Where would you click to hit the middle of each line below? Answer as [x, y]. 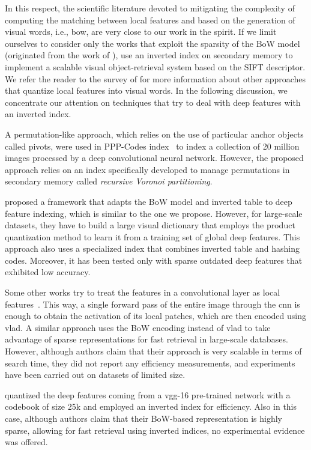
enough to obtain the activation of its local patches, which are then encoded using [155, 316]
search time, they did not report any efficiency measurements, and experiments [150, 363]
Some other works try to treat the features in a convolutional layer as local [143, 292]
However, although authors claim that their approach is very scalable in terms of [153, 351]
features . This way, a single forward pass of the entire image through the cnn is [152, 304]
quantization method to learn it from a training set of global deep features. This [152, 236]
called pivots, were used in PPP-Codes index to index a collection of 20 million [152, 146]
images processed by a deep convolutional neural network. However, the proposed [154, 158]
